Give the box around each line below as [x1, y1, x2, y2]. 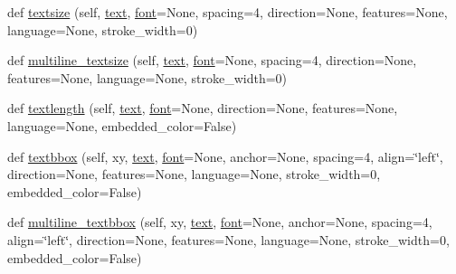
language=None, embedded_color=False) [7, 116, 237, 135]
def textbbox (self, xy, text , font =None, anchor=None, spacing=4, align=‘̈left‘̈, [7, 146, 443, 165]
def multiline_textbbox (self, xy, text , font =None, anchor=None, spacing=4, [7, 213, 432, 231]
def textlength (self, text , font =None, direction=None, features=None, [7, 99, 398, 118]
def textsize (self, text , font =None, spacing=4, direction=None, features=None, [7, 3, 448, 21]
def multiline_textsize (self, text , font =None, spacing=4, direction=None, [7, 51, 417, 70]
